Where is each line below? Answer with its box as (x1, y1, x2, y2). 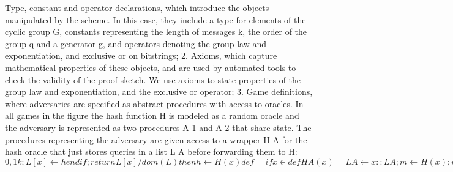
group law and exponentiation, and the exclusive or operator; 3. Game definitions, (5, 85, 313, 98)
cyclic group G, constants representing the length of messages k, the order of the (5, 25, 307, 38)
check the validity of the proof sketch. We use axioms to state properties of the (5, 73, 301, 86)
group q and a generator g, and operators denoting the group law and (5, 37, 266, 50)
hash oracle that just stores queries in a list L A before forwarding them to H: (5, 145, 298, 158)
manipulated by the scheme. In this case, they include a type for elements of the (5, 13, 306, 26)
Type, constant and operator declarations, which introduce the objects (5, 1, 269, 13)
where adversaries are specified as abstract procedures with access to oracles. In (5, 97, 304, 110)
